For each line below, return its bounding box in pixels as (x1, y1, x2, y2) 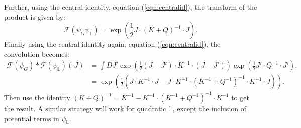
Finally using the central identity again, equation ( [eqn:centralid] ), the (4, 39, 221, 49)
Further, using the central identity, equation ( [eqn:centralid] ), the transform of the (4, 2, 257, 12)
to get (231, 92, 249, 102)
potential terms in (4, 113, 59, 123)
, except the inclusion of (172, 103, 247, 113)
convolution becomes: (4, 48, 69, 59)
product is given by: (4, 11, 65, 22)
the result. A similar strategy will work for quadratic (4, 103, 166, 113)
